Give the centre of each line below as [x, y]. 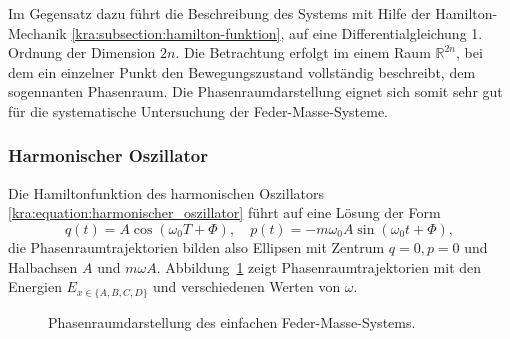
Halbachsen [43, 266]
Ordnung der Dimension [82, 52]
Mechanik [37, 32]
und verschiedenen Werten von [246, 286]
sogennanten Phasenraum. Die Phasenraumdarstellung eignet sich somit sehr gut [255, 91]
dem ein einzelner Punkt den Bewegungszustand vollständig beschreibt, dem [242, 71]
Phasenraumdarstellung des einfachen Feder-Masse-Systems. [232, 321]
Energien [35, 286]
